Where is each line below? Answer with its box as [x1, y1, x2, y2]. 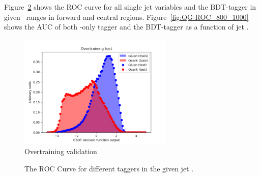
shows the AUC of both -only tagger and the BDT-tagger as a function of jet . [4, 21, 249, 32]
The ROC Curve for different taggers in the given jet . [24, 163, 194, 173]
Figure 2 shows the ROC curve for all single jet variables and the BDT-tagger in [4, 2, 256, 12]
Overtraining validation [24, 146, 97, 157]
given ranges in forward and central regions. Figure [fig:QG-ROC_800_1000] [4, 11, 249, 22]
